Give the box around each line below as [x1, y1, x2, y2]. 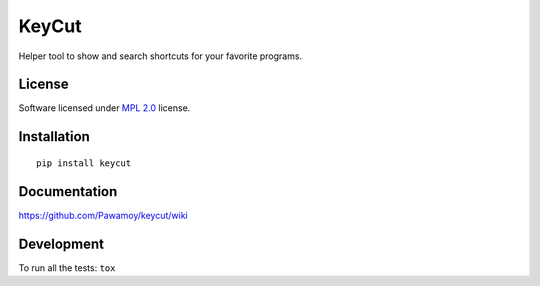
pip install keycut [36, 157, 132, 169]
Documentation [18, 183, 118, 200]
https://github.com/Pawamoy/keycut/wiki [18, 209, 189, 221]
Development [18, 235, 105, 252]
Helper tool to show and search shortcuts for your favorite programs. [18, 50, 303, 62]
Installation [18, 128, 90, 145]
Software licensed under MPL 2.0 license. [18, 102, 191, 114]
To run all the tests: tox [18, 261, 116, 274]
